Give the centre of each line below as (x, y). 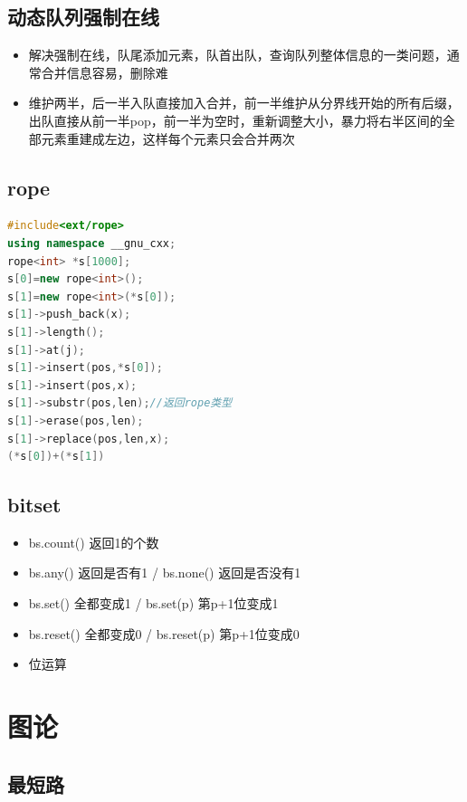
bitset (34, 505)
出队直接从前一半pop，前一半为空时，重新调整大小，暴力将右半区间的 (235, 120)
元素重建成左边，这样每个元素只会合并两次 (168, 138)
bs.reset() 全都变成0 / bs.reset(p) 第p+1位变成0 (164, 633)
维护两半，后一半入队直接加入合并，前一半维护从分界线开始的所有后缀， (244, 103)
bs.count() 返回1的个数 (94, 542)
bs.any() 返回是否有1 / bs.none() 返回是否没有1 (165, 573)
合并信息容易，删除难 (105, 72)
